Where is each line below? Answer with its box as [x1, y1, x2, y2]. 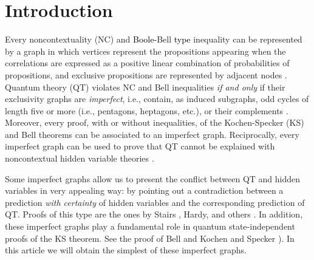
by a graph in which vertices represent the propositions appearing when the [5, 44, 286, 57]
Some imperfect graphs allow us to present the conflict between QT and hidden [5, 172, 301, 185]
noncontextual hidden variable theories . [5, 152, 154, 165]
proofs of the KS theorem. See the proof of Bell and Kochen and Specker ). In [5, 231, 295, 244]
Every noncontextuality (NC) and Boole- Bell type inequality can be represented [5, 33, 302, 46]
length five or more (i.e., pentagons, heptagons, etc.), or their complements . [5, 104, 288, 117]
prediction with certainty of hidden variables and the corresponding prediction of [5, 196, 305, 208]
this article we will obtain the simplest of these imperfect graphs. [5, 244, 247, 256]
